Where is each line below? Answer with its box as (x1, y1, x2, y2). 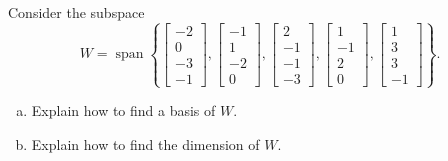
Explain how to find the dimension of (31, 133, 260, 154)
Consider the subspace (8, 2, 145, 22)
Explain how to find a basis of (31, 100, 216, 121)
